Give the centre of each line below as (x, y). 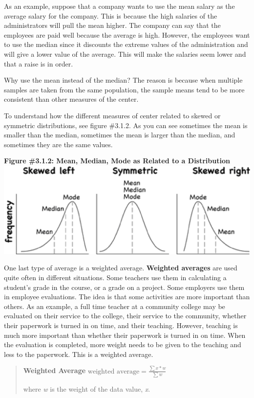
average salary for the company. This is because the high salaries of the (111, 15)
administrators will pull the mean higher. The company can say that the (112, 25)
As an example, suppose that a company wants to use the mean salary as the (119, 6)
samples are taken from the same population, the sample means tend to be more (124, 89)
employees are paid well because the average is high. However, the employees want (127, 34)
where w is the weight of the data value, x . (87, 388)
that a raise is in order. (39, 63)
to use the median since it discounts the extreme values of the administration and (126, 44)
